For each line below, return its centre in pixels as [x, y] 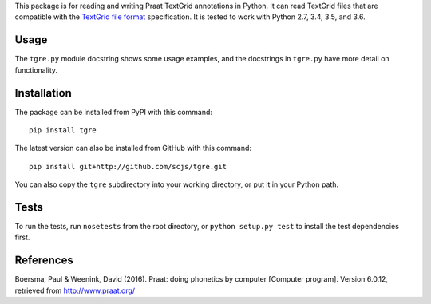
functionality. [36, 70]
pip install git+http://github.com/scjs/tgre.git [128, 166]
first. [22, 237]
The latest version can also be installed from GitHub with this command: [133, 148]
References [44, 261]
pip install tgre [63, 130]
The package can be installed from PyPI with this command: [114, 112]
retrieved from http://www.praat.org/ [75, 290]
